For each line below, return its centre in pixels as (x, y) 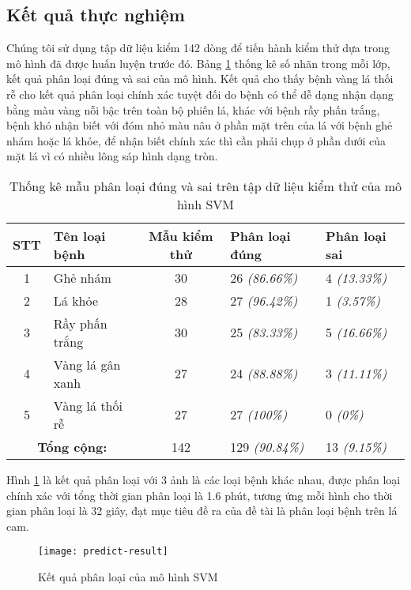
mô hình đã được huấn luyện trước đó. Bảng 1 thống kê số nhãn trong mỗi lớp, (198, 63)
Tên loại (79, 235)
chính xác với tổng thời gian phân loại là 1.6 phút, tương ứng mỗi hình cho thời (200, 495)
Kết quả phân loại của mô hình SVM (128, 576)
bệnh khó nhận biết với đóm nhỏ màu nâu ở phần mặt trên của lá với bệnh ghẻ (200, 125)
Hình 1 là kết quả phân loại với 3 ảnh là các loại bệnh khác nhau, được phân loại (204, 479)
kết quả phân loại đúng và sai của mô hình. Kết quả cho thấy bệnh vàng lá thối (200, 79)
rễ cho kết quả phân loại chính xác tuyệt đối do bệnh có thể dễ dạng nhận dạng (200, 94)
